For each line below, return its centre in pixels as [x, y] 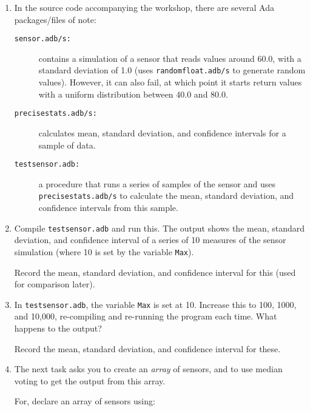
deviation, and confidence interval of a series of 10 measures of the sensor [150, 240]
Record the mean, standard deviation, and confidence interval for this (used [155, 272]
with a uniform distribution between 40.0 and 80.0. [133, 94]
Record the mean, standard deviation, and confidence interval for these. [147, 348]
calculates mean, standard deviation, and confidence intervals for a [162, 132]
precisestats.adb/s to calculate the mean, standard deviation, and [166, 195]
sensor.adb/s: [42, 39]
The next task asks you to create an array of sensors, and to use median [148, 369]
